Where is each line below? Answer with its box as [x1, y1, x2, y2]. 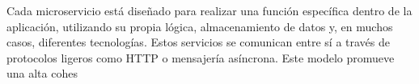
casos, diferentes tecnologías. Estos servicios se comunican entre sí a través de [6, 34, 390, 50]
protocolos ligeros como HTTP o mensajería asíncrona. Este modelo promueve [6, 49, 395, 66]
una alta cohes [6, 65, 78, 82]
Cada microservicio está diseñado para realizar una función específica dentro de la [6, 2, 413, 18]
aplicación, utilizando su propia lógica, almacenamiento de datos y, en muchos [6, 18, 393, 34]
